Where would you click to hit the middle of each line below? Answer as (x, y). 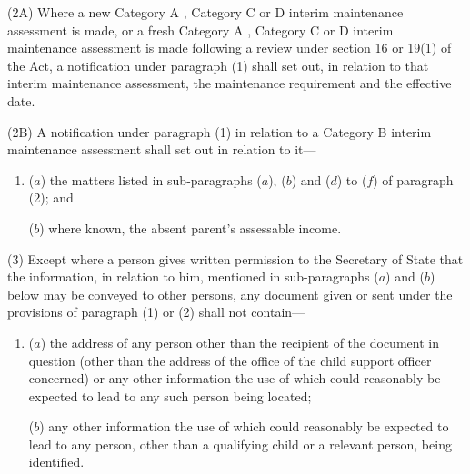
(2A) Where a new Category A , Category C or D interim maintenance (205, 12)
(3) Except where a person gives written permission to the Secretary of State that (235, 258)
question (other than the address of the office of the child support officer (230, 360)
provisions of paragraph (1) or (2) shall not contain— (156, 312)
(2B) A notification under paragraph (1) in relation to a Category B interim (220, 131)
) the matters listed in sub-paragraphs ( (151, 179)
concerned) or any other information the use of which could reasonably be (235, 378)
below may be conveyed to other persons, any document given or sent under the (230, 294)
